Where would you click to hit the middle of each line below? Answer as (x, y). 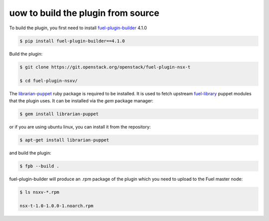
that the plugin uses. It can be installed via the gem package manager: (81, 101)
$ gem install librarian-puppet (59, 114)
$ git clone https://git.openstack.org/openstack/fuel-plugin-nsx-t (105, 67)
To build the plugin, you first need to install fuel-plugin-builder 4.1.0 (78, 28)
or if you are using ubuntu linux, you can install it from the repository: (80, 127)
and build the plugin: (30, 153)
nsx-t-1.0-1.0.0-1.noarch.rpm (57, 206)
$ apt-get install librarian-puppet (65, 140)
